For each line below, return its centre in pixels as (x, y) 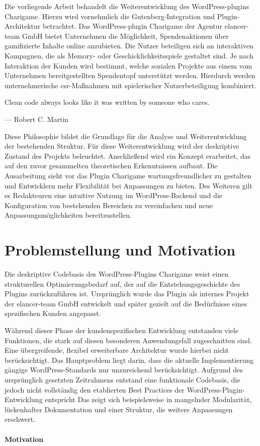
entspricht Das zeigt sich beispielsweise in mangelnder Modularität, (148, 399)
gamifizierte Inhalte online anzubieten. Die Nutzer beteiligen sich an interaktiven (129, 46)
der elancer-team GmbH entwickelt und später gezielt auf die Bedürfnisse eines (126, 303)
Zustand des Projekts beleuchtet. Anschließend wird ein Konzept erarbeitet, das (128, 155)
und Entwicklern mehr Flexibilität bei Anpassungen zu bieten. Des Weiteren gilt (128, 185)
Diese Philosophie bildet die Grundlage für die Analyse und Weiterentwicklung (126, 136)
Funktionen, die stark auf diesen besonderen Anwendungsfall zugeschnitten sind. (128, 340)
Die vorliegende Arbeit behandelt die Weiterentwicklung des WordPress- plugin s (127, 6)
